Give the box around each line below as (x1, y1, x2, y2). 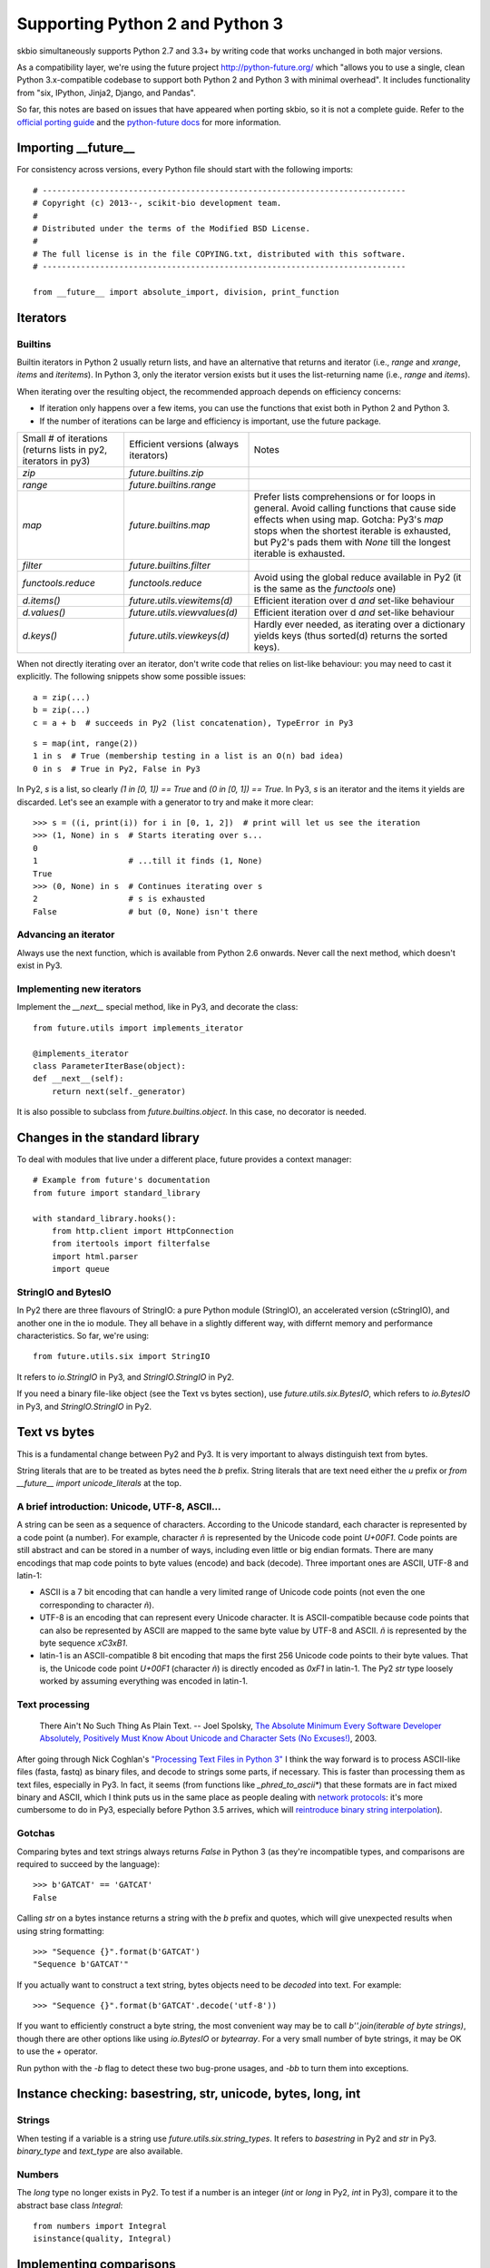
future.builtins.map (129, 519, 211, 532)
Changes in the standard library (16, 1129, 200, 1145)
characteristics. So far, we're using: (16, 1330, 150, 1342)
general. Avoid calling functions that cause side (253, 502, 456, 514)
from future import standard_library (33, 1188, 201, 1198)
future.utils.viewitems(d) (129, 594, 233, 607)
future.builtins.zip (129, 467, 204, 480)
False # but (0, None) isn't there (33, 906, 259, 916)
